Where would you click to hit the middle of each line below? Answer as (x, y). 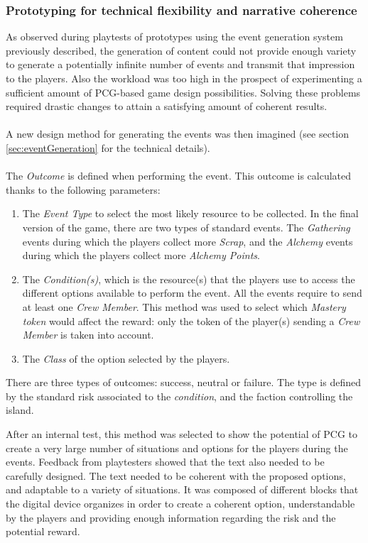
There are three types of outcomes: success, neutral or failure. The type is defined (183, 382)
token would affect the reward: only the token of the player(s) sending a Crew (191, 320)
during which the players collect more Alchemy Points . (141, 255)
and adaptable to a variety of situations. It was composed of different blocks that (182, 489)
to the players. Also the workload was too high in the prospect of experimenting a (184, 78)
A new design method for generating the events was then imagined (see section (178, 134)
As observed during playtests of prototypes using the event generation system (174, 37)
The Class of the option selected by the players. (126, 358)
